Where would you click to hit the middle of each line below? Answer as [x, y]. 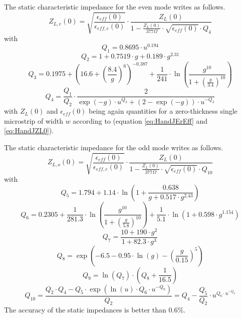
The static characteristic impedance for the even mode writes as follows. [115, 7]
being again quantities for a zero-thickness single [163, 111]
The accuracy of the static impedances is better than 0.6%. [95, 310]
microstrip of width [34, 120]
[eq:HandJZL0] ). [29, 130]
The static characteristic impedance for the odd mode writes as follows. [114, 147]
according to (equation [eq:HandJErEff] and [140, 120]
